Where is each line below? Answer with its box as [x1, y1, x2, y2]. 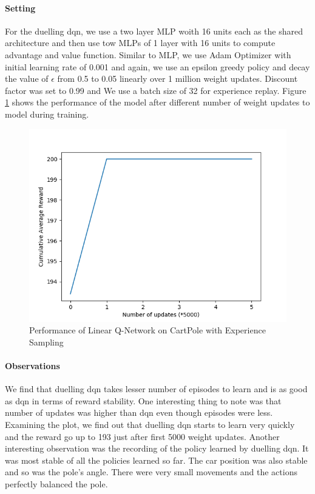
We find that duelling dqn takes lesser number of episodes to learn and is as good [5, 382, 308, 395]
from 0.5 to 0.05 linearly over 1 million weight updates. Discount [57, 72, 298, 85]
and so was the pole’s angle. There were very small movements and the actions [5, 466, 297, 478]
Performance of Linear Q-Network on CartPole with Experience [29, 324, 266, 336]
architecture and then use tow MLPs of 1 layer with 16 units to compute [5, 36, 276, 49]
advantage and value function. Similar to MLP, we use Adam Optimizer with [5, 48, 291, 61]
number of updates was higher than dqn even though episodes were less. [5, 406, 273, 419]
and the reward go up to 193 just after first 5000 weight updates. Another [5, 430, 280, 442]
